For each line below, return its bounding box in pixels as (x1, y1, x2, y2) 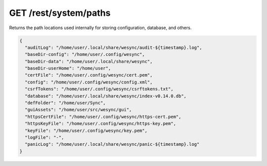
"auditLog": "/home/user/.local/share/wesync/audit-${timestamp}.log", (25, 44, 202, 50)
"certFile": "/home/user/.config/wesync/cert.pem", (25, 72, 153, 78)
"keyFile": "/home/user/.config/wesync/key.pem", (25, 127, 148, 133)
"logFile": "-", (25, 135, 64, 140)
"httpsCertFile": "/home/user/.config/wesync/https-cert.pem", (25, 114, 181, 120)
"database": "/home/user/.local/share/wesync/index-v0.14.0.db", (25, 93, 187, 99)
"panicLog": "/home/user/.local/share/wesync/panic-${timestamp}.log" (25, 141, 200, 147)
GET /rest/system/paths (9, 7, 111, 18)
